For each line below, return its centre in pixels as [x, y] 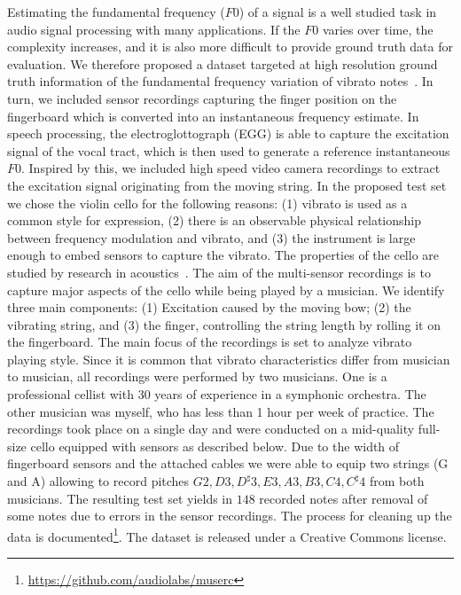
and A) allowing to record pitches [98, 481]
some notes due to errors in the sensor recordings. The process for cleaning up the [230, 516]
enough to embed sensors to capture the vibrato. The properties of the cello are [223, 255]
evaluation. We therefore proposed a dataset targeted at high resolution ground [223, 63]
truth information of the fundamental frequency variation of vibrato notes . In [220, 81]
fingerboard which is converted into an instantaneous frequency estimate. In [213, 116]
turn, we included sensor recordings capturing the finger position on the [202, 98]
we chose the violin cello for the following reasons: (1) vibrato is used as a [207, 203]
